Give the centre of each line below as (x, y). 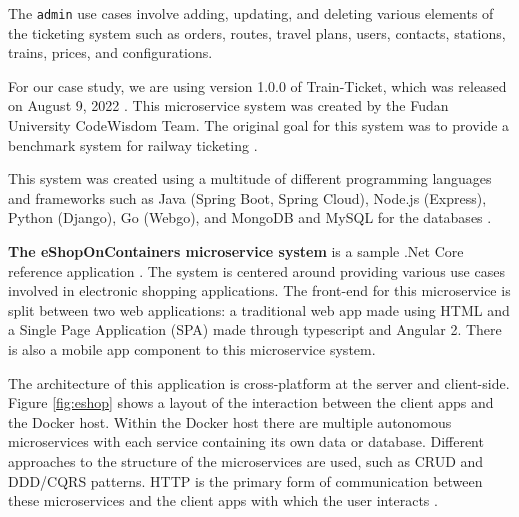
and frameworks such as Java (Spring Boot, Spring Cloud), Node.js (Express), (247, 197)
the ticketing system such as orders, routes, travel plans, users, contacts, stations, (257, 32)
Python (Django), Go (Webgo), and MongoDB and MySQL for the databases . (250, 217)
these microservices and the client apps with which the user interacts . (223, 500)
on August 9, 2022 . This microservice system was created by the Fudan (228, 105)
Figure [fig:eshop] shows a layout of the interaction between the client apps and (251, 402)
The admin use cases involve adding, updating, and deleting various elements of (251, 13)
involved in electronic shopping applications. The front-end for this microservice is (259, 290)
